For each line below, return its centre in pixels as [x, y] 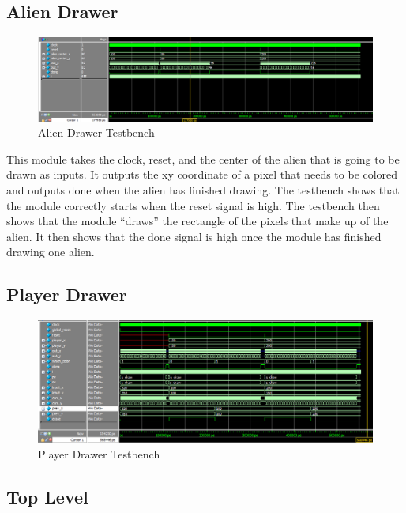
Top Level [47, 496]
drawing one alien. [51, 252]
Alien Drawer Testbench [96, 132]
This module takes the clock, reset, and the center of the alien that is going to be [203, 158]
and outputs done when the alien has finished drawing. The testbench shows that [203, 189]
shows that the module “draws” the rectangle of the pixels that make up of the [197, 221]
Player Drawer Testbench [99, 454]
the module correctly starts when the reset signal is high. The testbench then [193, 205]
